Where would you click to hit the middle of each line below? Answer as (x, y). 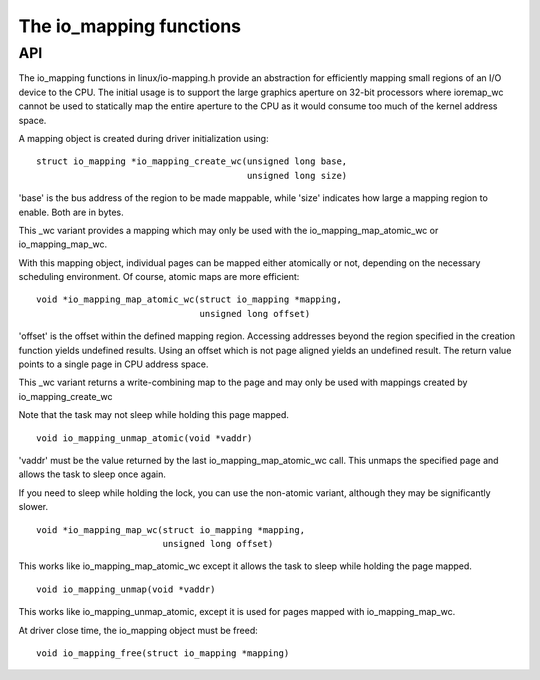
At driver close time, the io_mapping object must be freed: (138, 630)
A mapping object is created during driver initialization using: (143, 138)
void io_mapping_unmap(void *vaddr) (126, 589)
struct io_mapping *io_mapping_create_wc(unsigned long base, (192, 161)
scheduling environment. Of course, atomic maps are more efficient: (159, 277)
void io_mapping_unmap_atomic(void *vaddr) (144, 438)
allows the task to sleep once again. (92, 474)
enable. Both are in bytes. (71, 212)
